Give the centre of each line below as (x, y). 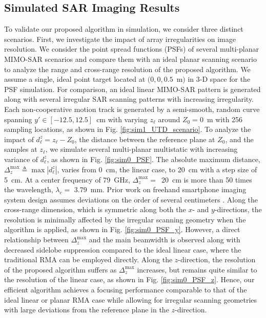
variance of (21, 159)
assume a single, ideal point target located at (75, 79)
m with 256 (225, 119)
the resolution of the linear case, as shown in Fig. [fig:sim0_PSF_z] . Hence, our (129, 279)
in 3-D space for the (219, 79)
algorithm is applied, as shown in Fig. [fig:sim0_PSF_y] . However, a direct (122, 229)
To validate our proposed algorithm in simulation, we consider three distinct (124, 29)
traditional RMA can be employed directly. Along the (88, 259)
